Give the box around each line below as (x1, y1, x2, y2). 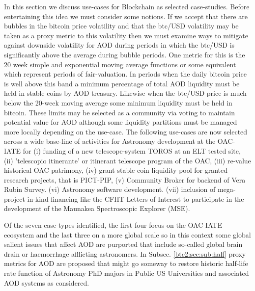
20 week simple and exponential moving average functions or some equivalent (4, 59, 236, 69)
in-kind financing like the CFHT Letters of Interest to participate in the (27, 193, 244, 204)
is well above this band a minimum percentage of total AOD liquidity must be (4, 78, 240, 88)
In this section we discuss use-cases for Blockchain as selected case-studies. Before (4, 1, 250, 11)
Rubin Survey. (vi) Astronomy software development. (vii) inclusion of (4, 184, 216, 194)
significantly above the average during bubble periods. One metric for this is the (4, 49, 245, 59)
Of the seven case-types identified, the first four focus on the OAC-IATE (4, 220, 222, 230)
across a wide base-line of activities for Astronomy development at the (4, 136, 216, 146)
